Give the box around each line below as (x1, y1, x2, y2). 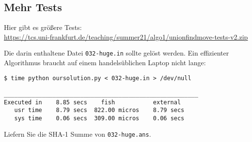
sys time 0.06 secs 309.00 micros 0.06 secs (14, 114, 185, 122)
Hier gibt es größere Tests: (4, 22, 82, 32)
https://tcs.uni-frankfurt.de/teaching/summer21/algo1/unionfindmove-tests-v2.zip (4, 31, 248, 42)
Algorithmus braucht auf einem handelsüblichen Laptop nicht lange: (4, 57, 206, 68)
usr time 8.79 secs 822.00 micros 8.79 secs (14, 107, 185, 114)
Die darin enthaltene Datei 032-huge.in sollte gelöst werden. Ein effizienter (4, 48, 229, 58)
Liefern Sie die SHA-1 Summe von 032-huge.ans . (4, 128, 151, 139)
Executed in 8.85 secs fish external (4, 99, 181, 106)
